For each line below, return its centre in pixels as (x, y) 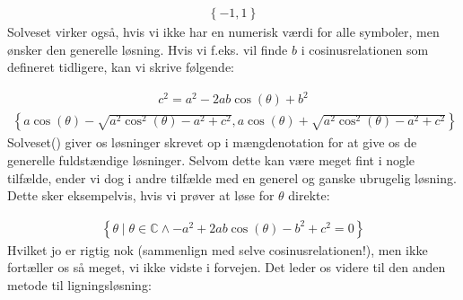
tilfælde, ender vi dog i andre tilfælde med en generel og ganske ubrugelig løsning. (232, 177)
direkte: (309, 195)
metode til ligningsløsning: (79, 284)
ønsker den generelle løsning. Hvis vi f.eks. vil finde (148, 49)
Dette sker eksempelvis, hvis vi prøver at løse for (141, 195)
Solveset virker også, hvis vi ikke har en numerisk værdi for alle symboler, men (223, 32)
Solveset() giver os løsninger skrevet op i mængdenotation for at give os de (212, 142)
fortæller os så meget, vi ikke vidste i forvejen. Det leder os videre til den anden (227, 267)
